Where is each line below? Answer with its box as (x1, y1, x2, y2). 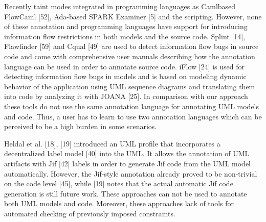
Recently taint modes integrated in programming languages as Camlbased (4, 1, 236, 11)
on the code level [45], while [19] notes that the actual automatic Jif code (4, 178, 233, 189)
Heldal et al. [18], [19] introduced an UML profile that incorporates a (4, 138, 220, 149)
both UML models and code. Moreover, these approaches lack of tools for (4, 198, 234, 209)
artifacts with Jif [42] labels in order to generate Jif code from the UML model (4, 158, 251, 168)
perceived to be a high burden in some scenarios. (4, 121, 157, 132)
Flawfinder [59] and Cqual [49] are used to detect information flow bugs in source (4, 41, 259, 52)
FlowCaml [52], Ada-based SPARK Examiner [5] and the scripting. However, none (4, 11, 262, 21)
